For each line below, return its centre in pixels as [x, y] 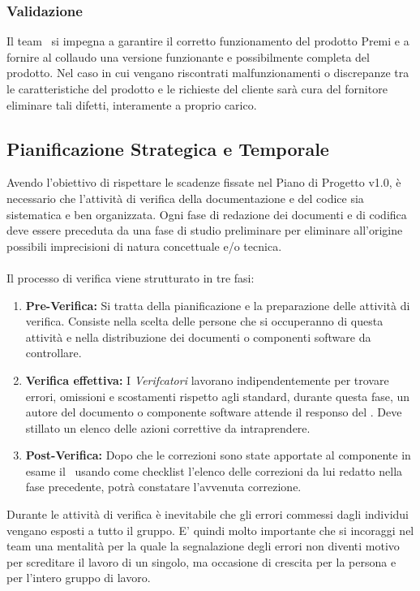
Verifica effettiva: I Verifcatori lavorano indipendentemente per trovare [207, 380]
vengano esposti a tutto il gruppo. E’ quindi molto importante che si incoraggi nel [210, 530]
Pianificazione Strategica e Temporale [168, 148]
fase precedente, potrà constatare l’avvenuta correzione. [163, 487]
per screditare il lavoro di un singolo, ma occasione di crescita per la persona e [201, 561]
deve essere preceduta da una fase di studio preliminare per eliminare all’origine [205, 230]
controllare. [54, 353]
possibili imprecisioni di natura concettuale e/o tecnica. [144, 246]
